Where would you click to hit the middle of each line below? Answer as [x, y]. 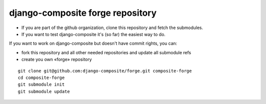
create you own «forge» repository [57, 60]
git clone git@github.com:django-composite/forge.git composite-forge [105, 71]
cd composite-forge [41, 77]
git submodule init [41, 85]
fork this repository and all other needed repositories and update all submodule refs [106, 52]
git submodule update [44, 91]
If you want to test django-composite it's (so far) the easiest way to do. [94, 34]
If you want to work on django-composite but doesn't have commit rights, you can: [93, 43]
